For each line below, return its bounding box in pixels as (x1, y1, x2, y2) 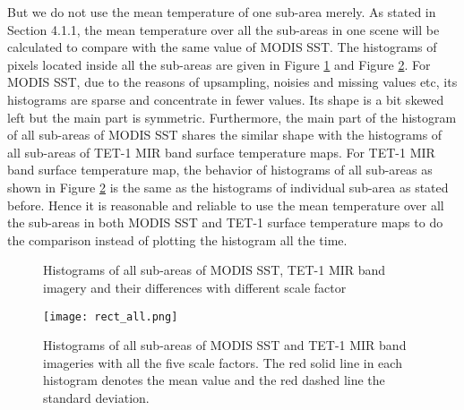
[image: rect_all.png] (43, 310, 178, 323)
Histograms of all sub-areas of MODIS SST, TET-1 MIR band (43, 261, 386, 279)
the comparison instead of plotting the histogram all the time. (7, 230, 348, 249)
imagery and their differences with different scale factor (43, 278, 347, 296)
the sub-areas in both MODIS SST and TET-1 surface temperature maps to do (7, 213, 443, 232)
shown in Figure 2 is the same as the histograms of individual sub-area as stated (7, 177, 449, 196)
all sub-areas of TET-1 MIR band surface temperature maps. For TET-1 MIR (7, 142, 435, 161)
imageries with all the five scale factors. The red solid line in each (43, 353, 402, 372)
